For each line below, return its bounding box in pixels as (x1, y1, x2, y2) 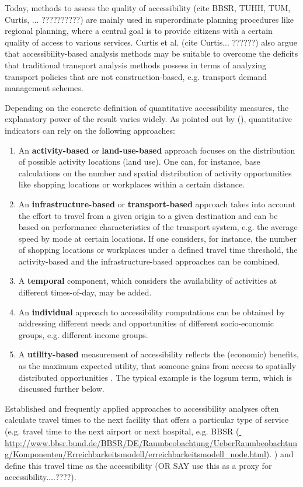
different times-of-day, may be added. (18, 286, 152, 298)
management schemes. (5, 82, 83, 94)
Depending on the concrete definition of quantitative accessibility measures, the (5, 101, 289, 113)
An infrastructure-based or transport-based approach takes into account (18, 197, 296, 210)
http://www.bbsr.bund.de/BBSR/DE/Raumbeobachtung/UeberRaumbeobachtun (5, 436, 297, 448)
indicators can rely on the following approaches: (5, 124, 175, 136)
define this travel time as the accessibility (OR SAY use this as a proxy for (5, 459, 272, 471)
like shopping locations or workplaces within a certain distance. (18, 178, 245, 190)
